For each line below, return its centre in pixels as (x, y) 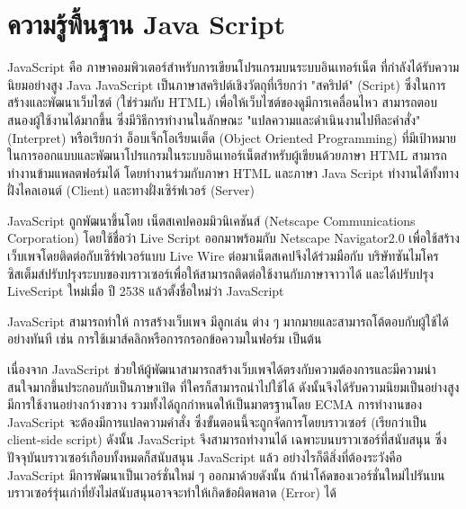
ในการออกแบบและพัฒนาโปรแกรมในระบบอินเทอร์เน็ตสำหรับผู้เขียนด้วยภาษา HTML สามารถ (227, 155)
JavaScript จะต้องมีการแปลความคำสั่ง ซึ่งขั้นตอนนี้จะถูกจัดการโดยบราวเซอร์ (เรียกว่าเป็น (217, 421)
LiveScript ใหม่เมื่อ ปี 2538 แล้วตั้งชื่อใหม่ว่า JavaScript (146, 291)
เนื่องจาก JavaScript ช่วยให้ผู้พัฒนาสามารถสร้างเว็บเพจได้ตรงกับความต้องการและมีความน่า (222, 369)
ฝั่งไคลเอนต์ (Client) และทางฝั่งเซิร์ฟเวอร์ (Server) (131, 190)
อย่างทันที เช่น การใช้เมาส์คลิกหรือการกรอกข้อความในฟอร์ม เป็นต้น (165, 339)
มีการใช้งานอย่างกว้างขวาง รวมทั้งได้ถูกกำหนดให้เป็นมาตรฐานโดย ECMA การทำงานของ (215, 404)
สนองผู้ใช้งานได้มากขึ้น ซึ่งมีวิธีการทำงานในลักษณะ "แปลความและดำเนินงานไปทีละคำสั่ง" (214, 119)
